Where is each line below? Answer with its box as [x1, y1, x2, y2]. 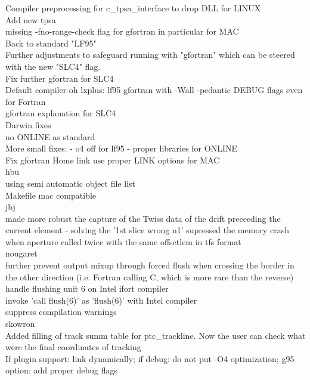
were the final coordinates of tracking [5, 341, 141, 353]
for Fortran [5, 95, 46, 107]
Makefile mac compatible [5, 189, 97, 201]
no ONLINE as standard [5, 130, 95, 143]
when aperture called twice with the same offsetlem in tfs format [5, 235, 241, 248]
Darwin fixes [5, 118, 51, 131]
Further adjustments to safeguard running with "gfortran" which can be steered [5, 48, 295, 61]
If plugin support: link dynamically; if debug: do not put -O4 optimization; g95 [5, 352, 294, 364]
